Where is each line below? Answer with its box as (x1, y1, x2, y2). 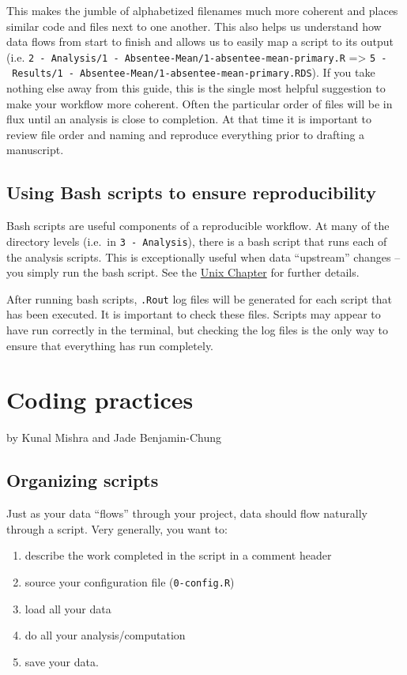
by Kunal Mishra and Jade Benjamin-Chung (6, 429, 221, 446)
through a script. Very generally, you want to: (6, 520, 228, 537)
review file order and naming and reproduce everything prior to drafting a (6, 126, 365, 142)
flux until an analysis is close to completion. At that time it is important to (6, 111, 372, 127)
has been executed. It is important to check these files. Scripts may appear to (6, 306, 381, 322)
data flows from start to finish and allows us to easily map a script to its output (6, 33, 394, 50)
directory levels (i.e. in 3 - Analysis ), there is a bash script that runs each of (6, 232, 387, 249)
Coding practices (6, 383, 194, 416)
